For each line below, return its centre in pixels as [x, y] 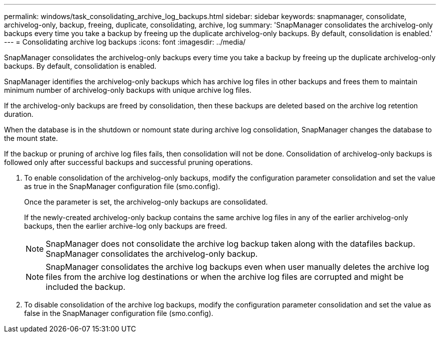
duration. [19, 114]
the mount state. [31, 138]
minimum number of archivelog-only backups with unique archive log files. [128, 90]
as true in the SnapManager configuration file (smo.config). [122, 186]
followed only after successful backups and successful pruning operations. [129, 162]
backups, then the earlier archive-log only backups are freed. [126, 226]
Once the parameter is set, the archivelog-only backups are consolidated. [146, 202]
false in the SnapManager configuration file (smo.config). [119, 313]
